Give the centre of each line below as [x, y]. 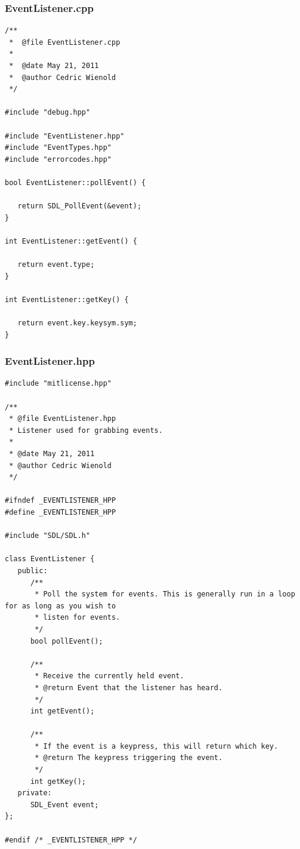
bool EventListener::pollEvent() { [75, 182]
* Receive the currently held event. [109, 676]
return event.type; [56, 265]
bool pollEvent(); [67, 641]
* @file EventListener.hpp [63, 419]
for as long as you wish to [61, 606]
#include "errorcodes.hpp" [58, 159]
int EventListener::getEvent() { [71, 241]
